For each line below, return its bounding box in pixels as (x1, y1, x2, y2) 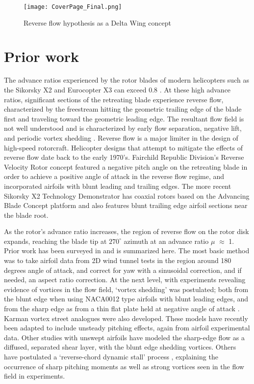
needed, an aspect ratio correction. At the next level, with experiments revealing (4, 274, 246, 285)
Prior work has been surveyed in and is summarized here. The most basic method (4, 245, 250, 256)
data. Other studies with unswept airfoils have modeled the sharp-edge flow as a (4, 332, 245, 342)
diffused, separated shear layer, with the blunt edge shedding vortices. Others (4, 342, 236, 352)
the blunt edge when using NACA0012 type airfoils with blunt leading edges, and (4, 294, 249, 304)
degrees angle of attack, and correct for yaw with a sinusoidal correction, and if (4, 265, 242, 275)
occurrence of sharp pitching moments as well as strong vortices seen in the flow (4, 361, 244, 371)
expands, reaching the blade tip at (4, 236, 107, 246)
